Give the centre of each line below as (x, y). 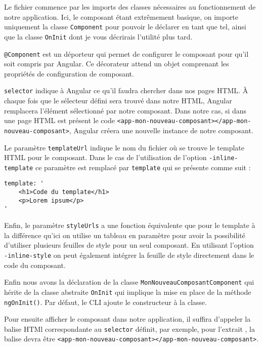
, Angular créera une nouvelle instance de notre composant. (161, 130)
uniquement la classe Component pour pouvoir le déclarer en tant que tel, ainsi (125, 27)
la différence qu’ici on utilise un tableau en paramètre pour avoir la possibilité (125, 235)
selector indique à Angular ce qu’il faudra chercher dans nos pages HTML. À (126, 90)
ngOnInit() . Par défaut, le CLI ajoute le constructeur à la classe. (105, 302)
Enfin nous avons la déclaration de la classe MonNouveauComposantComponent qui (129, 282)
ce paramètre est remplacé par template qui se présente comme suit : (143, 167)
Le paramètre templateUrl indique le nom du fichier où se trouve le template (124, 147)
